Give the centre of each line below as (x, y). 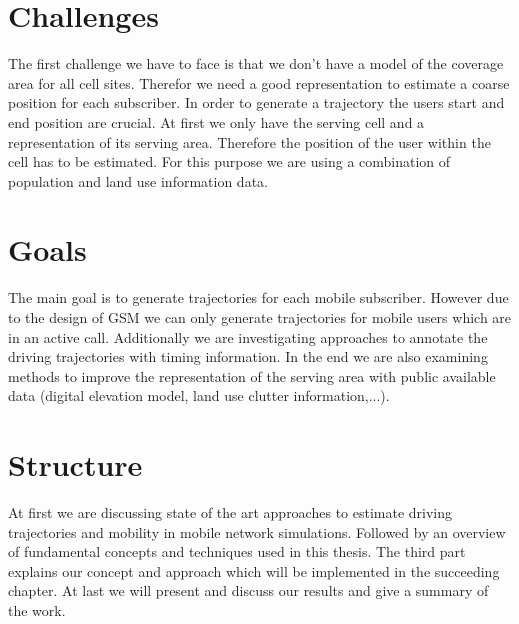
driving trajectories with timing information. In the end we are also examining (248, 356)
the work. (37, 610)
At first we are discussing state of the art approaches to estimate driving (230, 512)
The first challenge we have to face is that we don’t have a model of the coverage (256, 63)
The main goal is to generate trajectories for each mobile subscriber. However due (258, 297)
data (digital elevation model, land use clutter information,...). (199, 395)
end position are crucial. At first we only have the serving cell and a (216, 121)
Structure (75, 464)
